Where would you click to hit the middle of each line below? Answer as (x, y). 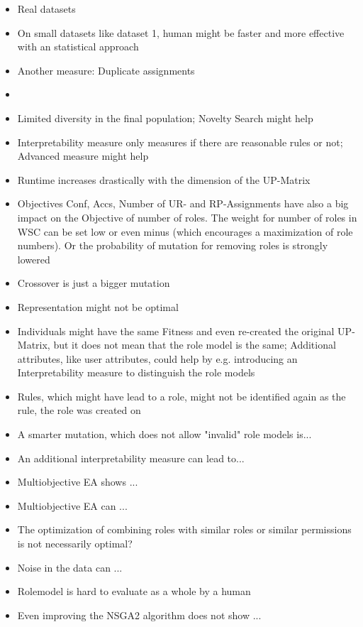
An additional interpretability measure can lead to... (131, 458)
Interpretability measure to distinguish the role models (136, 372)
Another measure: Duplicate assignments (106, 70)
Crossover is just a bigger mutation (94, 283)
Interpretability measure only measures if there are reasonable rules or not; (180, 142)
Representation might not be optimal (98, 306)
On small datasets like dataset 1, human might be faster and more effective (181, 32)
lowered (34, 259)
